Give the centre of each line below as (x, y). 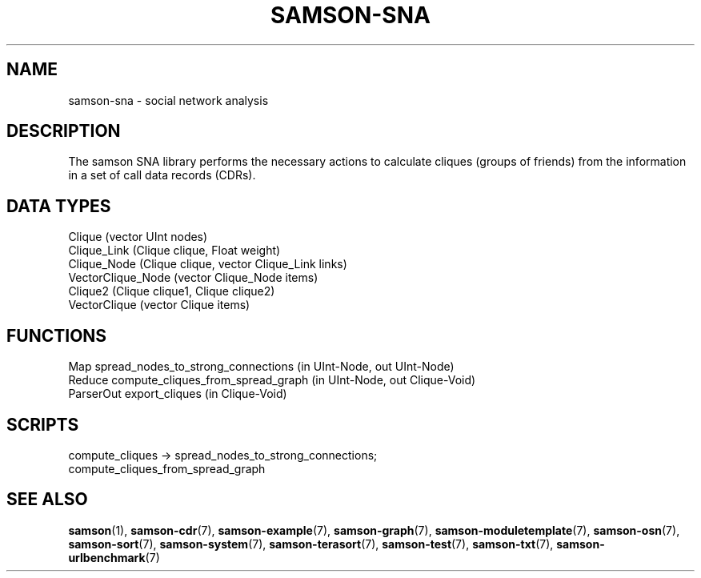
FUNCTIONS (57, 335)
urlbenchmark (107, 557)
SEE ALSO (47, 500)
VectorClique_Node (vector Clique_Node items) (193, 278)
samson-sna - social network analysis (168, 100)
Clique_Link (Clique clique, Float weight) (174, 251)
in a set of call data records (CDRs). (162, 175)
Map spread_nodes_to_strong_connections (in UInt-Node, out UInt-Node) (261, 367)
